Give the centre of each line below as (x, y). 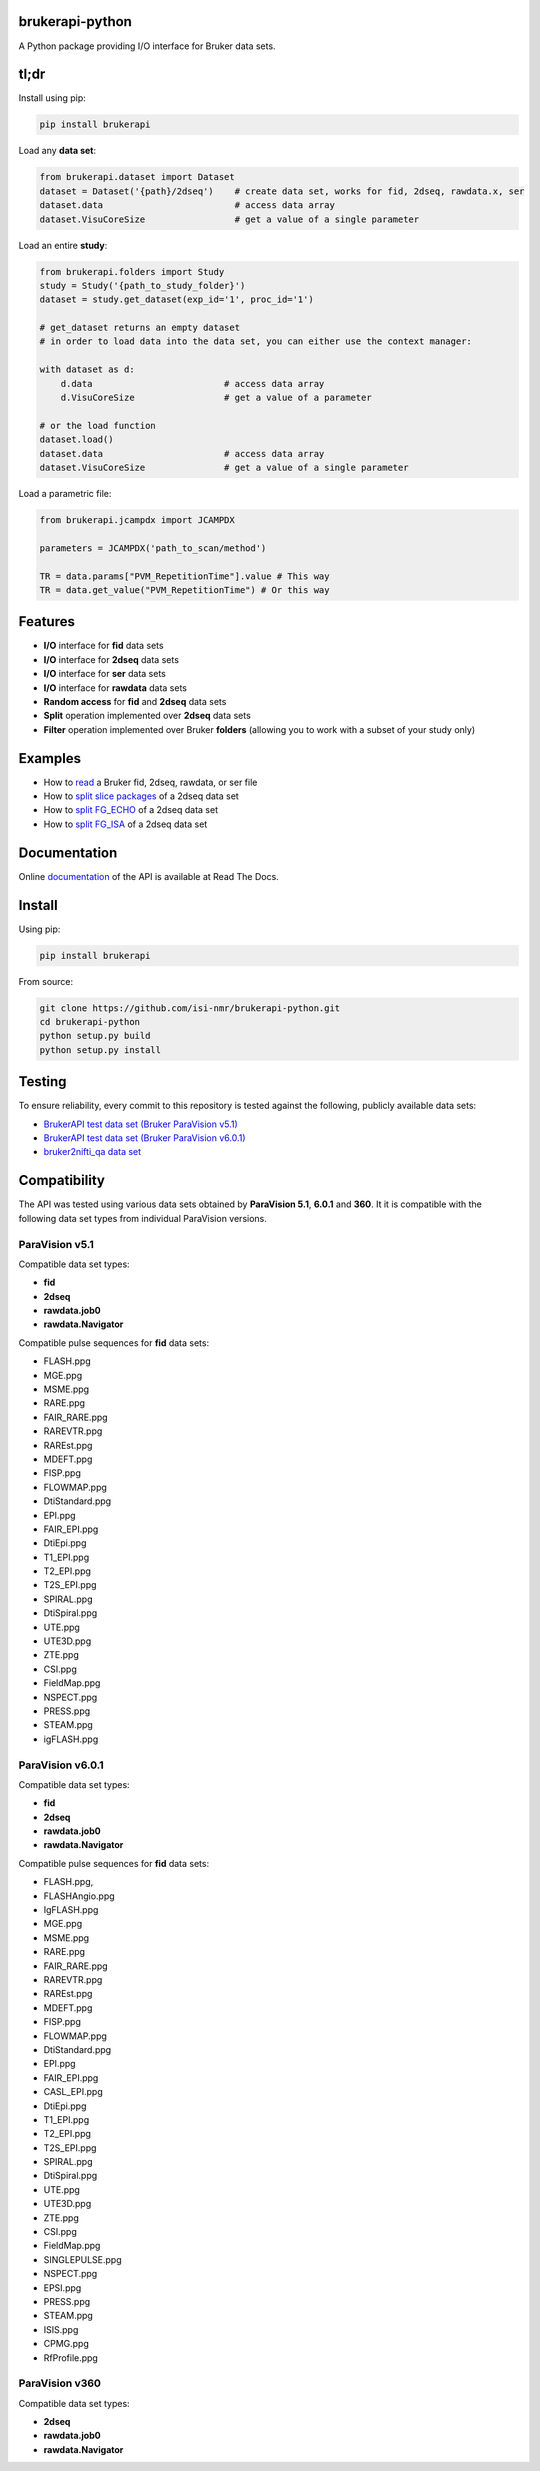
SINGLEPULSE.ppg (82, 2259)
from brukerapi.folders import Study (132, 271)
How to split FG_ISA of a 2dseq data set (125, 824)
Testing (42, 1081)
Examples (50, 758)
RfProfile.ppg (71, 2357)
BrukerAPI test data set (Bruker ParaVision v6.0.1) (144, 1138)
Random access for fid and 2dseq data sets (135, 701)
